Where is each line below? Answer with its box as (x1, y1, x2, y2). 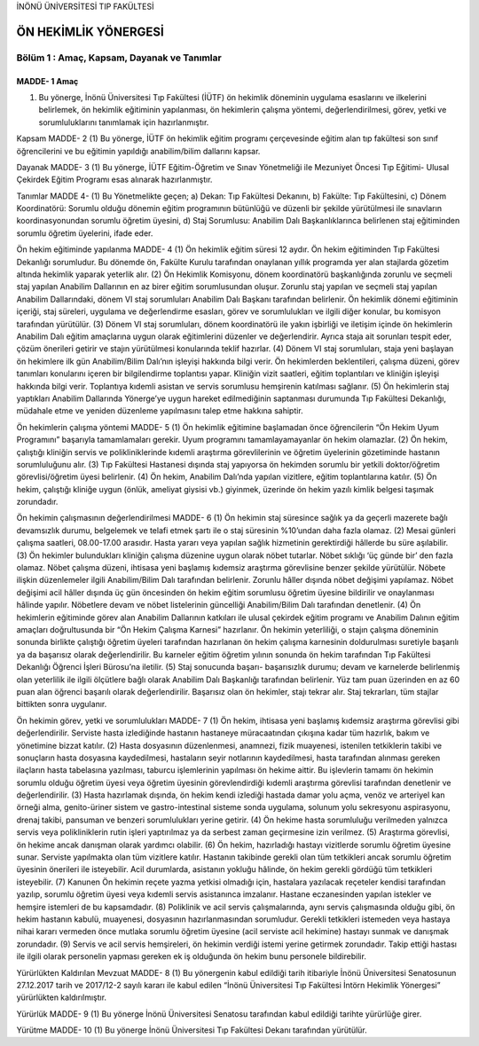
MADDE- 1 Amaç (16, 75, 79, 86)
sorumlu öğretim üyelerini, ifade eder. (16, 227, 153, 239)
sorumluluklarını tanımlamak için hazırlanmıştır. (38, 116, 209, 128)
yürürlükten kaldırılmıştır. (16, 992, 106, 1003)
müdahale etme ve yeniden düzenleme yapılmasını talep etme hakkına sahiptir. (16, 405, 303, 416)
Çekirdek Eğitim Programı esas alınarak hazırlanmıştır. (16, 174, 213, 185)
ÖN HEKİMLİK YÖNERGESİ (16, 24, 164, 39)
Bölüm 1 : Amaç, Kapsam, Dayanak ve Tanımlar (16, 51, 222, 64)
